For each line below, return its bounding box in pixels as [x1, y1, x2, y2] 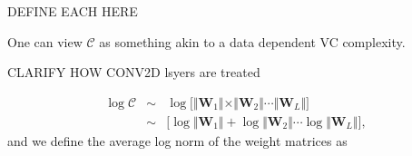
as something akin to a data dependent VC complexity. [99, 32, 406, 51]
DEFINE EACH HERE [7, 2, 138, 20]
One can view [7, 32, 83, 51]
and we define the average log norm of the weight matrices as [7, 131, 348, 150]
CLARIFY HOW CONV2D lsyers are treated [7, 63, 260, 82]
